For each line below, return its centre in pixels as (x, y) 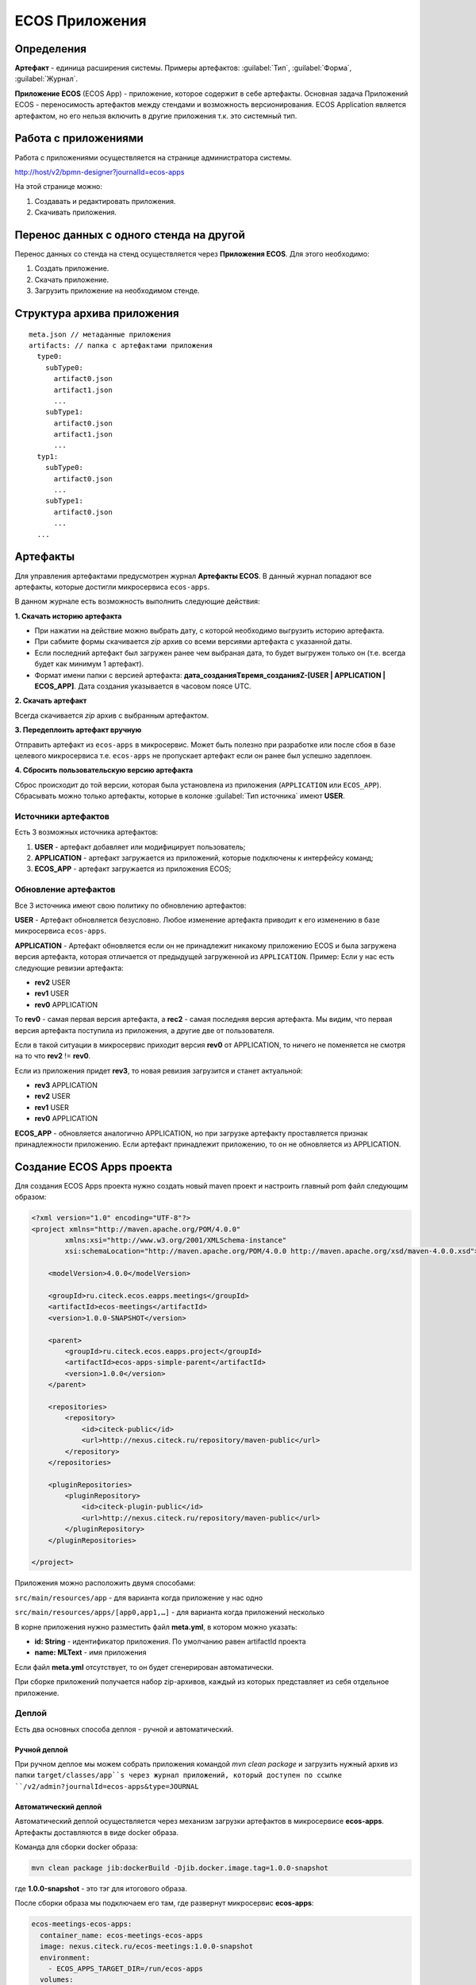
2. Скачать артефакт (51, 701)
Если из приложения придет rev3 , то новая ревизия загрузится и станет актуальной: (159, 1070)
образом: (31, 1197)
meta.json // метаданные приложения (100, 334)
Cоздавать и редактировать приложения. (105, 201)
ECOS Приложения (81, 21)
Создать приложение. (72, 268)
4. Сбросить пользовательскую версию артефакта (104, 770)
